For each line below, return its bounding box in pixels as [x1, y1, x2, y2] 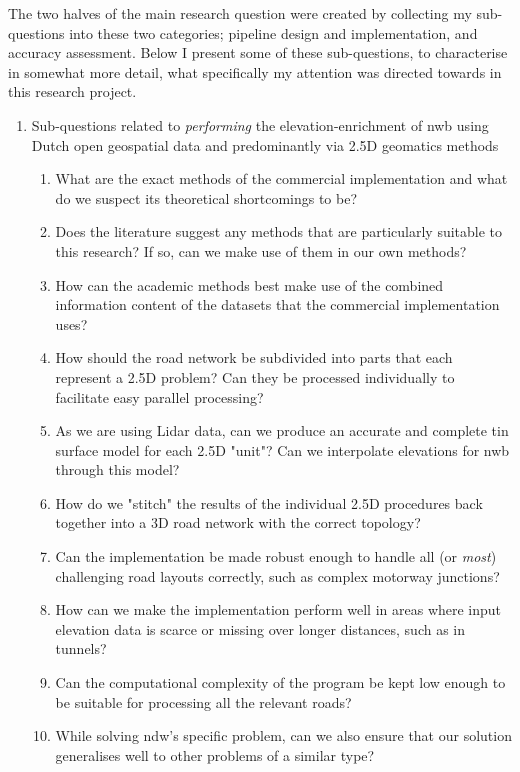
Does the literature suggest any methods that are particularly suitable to [55, 221, 503, 242]
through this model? [55, 459, 180, 480]
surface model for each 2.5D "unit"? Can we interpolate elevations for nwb [55, 439, 510, 460]
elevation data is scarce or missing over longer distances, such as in [55, 618, 466, 639]
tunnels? [55, 638, 107, 659]
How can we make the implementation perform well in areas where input [55, 599, 502, 620]
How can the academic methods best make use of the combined [55, 274, 444, 295]
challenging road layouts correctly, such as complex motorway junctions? [55, 565, 500, 586]
